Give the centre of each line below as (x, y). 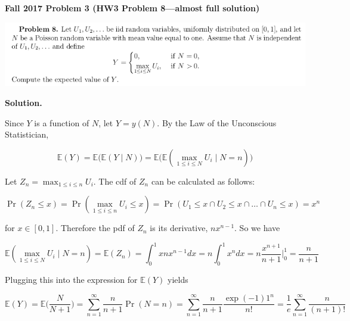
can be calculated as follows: (203, 181)
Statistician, (27, 134)
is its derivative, (179, 228)
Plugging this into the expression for (71, 280)
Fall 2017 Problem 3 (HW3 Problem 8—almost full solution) (132, 8)
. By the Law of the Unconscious (217, 122)
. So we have (257, 228)
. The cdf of (115, 181)
